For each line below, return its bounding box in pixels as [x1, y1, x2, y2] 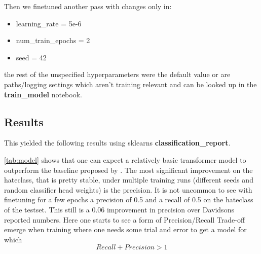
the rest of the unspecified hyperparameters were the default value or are [4, 69, 231, 80]
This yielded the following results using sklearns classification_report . [4, 137, 231, 148]
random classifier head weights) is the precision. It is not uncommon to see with [4, 184, 252, 195]
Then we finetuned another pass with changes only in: [4, 1, 172, 11]
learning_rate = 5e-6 [16, 18, 82, 28]
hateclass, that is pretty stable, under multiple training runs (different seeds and [4, 174, 253, 185]
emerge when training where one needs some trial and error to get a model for [4, 224, 247, 235]
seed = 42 [16, 52, 47, 62]
